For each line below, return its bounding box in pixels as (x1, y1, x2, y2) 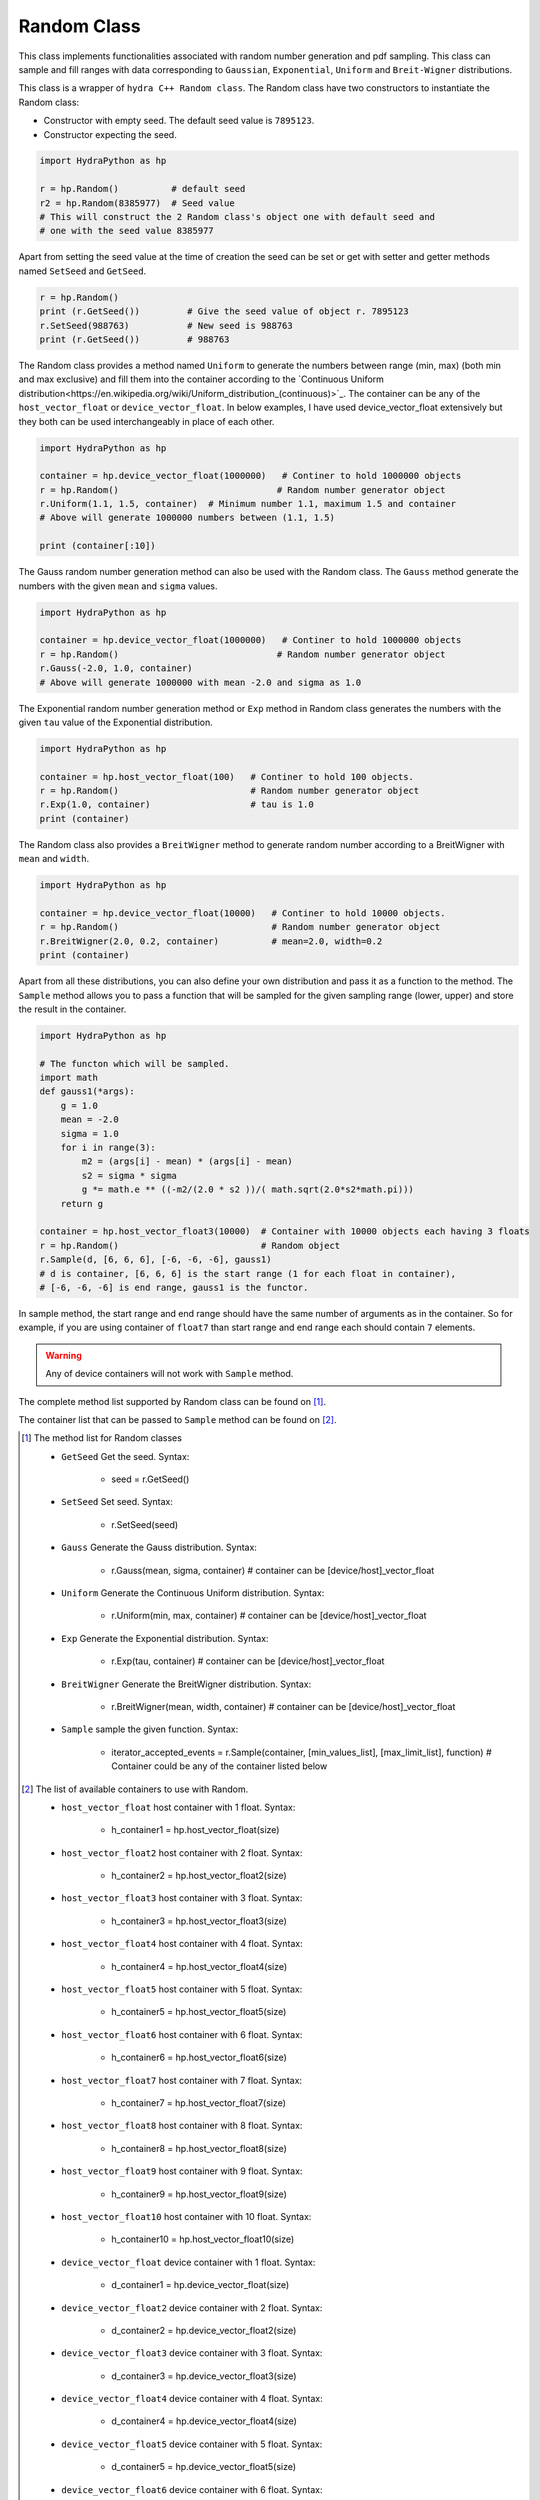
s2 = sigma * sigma (81, 1170, 177, 1181)
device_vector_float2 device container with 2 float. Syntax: (61, 2301, 323, 2314)
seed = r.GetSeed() (111, 1473, 190, 1485)
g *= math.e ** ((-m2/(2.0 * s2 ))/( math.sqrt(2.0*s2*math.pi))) (81, 1184, 415, 1195)
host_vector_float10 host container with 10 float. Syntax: (61, 2210, 312, 2222)
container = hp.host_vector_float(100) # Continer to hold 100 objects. (39, 771, 415, 782)
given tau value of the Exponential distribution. (18, 716, 214, 728)
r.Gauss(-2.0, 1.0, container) (39, 663, 194, 674)
